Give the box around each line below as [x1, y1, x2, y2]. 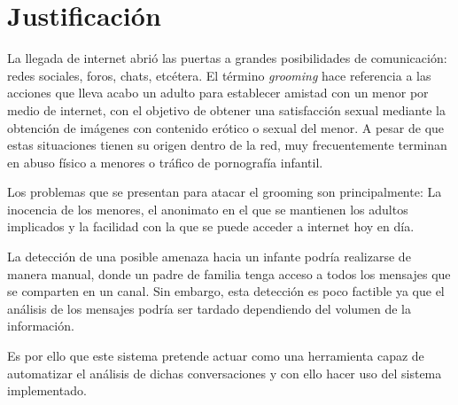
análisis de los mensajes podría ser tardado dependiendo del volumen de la [7, 299, 411, 317]
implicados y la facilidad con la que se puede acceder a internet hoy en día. [7, 217, 415, 236]
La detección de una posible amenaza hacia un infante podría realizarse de [7, 247, 411, 266]
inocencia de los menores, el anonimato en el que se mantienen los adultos [7, 199, 408, 218]
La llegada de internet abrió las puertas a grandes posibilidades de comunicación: [7, 49, 447, 67]
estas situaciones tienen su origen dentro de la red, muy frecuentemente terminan [7, 136, 447, 154]
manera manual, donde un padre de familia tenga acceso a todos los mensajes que [7, 264, 451, 283]
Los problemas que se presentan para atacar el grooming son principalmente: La [7, 183, 442, 201]
